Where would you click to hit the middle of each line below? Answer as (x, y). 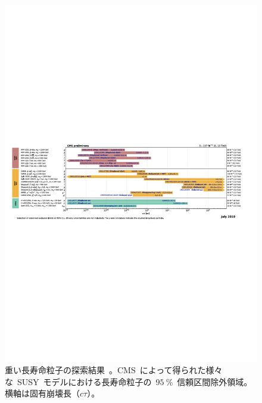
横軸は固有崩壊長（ (42, 393)
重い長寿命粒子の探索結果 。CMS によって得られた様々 (114, 370)
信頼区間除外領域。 (215, 381)
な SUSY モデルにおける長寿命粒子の (78, 381)
